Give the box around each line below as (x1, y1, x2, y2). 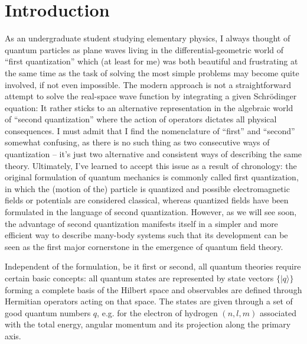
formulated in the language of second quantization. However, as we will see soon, (5, 206, 297, 218)
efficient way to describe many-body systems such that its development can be (5, 229, 288, 241)
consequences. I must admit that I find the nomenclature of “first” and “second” (5, 124, 295, 137)
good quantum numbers (5, 306, 91, 319)
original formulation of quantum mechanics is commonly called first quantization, (5, 171, 299, 183)
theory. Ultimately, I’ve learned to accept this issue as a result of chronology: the (5, 159, 297, 171)
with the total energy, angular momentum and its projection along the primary (5, 318, 291, 330)
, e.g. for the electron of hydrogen (97, 306, 218, 319)
